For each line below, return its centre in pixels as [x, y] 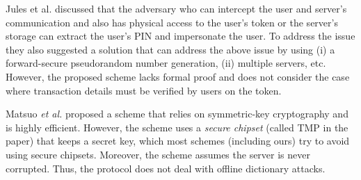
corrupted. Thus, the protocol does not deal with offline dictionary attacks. [166, 168]
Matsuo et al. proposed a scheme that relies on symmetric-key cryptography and [177, 114]
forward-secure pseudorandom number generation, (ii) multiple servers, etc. [166, 63]
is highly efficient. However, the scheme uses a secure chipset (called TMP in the [177, 127]
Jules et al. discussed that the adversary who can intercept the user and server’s [176, 8]
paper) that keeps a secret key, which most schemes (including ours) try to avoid [178, 141]
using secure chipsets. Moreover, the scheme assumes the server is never [158, 154]
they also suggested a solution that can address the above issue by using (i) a [170, 49]
